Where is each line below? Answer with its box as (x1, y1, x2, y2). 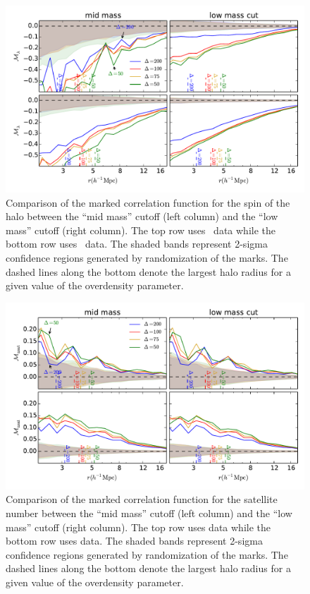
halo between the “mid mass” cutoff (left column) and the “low (6, 209, 278, 224)
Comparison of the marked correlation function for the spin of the (6, 195, 290, 210)
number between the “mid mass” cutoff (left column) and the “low (6, 505, 292, 520)
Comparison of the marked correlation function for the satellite (6, 492, 278, 507)
